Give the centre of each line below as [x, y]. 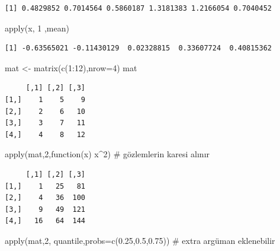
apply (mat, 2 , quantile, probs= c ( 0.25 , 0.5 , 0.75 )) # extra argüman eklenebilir [140, 240]
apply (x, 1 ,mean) [37, 28]
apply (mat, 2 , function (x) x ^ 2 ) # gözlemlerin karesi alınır [107, 154]
